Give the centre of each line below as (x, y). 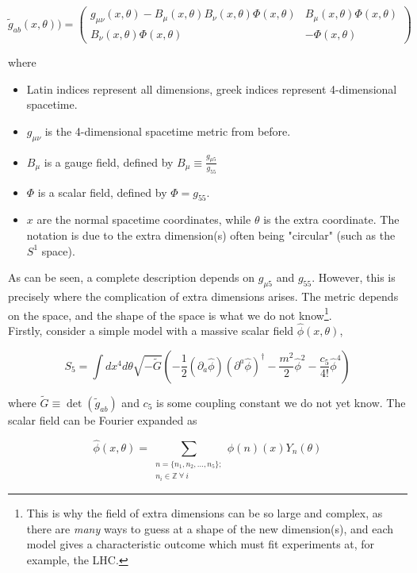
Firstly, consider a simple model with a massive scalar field (151, 330)
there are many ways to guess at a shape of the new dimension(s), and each (210, 528)
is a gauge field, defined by (109, 162)
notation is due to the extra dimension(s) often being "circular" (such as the (211, 235)
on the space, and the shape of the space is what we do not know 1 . (170, 313)
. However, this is (354, 277)
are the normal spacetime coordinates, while (144, 219)
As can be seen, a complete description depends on (132, 277)
